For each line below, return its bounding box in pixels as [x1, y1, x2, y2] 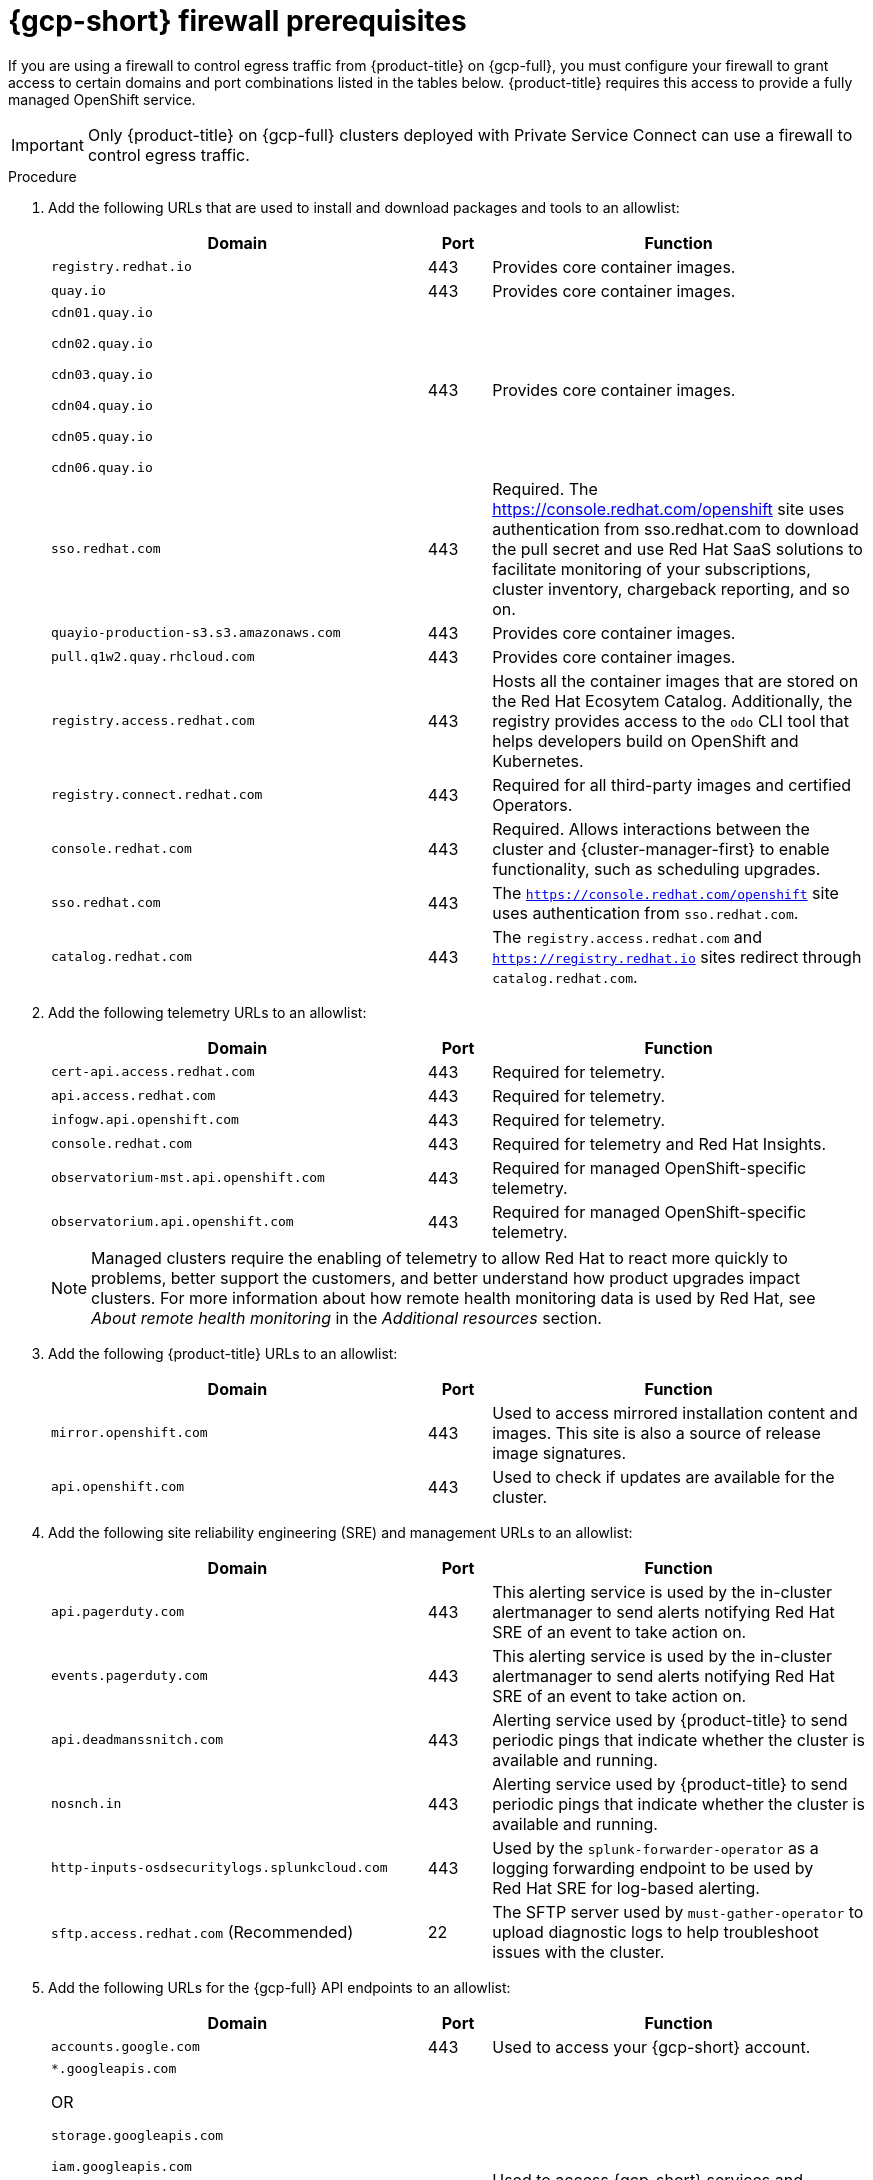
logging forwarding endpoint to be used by [492, 1857, 814, 1878]
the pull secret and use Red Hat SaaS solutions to [492, 538, 863, 559]
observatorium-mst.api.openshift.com [51, 1170, 325, 1186]
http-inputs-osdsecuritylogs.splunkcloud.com [51, 1860, 388, 1876]
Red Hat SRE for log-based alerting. [492, 1877, 760, 1898]
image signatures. [492, 1442, 627, 1463]
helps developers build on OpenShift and [492, 730, 799, 751]
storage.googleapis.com [51, 2127, 224, 2143]
